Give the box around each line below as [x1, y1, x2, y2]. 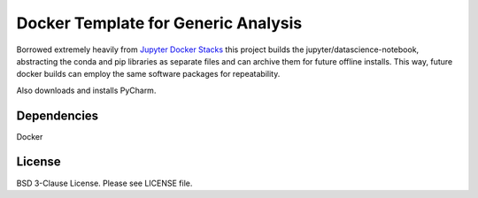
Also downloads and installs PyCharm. [16, 85, 157, 95]
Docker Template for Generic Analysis [16, 13, 303, 33]
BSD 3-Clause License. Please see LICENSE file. [16, 178, 193, 188]
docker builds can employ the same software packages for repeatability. [16, 69, 281, 80]
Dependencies [16, 108, 99, 123]
